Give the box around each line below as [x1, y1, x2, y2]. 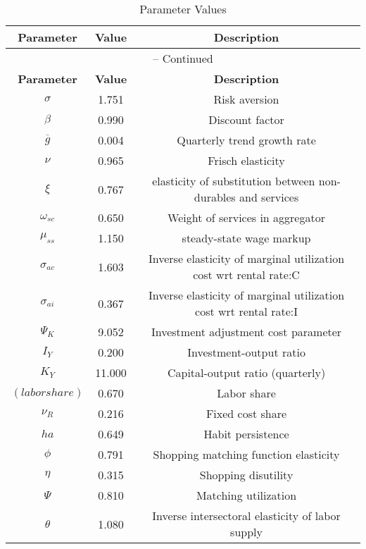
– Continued [153, 50, 213, 66]
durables [194, 189, 236, 205]
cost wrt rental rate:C [193, 266, 300, 283]
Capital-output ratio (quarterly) [167, 364, 326, 381]
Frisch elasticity [208, 152, 285, 168]
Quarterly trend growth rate [177, 132, 316, 148]
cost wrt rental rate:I [195, 303, 298, 319]
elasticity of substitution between [152, 173, 315, 189]
